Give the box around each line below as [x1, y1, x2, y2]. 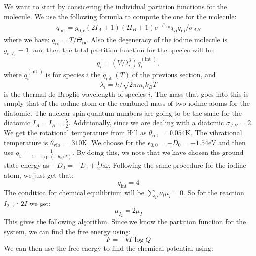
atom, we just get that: [4, 169, 74, 180]
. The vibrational [190, 127, 242, 138]
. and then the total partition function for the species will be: [29, 45, 214, 55]
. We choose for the [87, 137, 146, 147]
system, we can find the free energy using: [4, 226, 131, 237]
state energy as [4, 159, 49, 170]
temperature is [4, 137, 48, 147]
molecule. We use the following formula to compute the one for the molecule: [4, 11, 237, 21]
